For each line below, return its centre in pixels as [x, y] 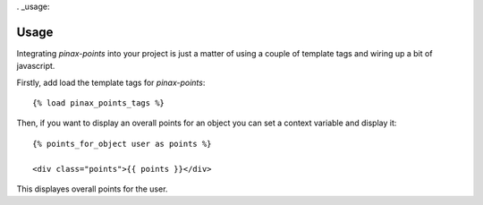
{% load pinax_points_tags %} [99, 103]
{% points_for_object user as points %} [122, 144]
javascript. [36, 66]
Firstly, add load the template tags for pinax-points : [111, 82]
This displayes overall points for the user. [92, 189]
